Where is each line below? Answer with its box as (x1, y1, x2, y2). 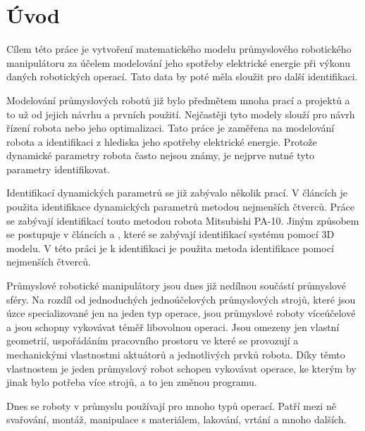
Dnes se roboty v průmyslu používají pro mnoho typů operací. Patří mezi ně (6, 398, 336, 413)
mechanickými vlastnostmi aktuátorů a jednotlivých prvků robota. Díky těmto (6, 347, 345, 361)
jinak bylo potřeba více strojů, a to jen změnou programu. (6, 375, 257, 389)
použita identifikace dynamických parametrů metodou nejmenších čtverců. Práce (6, 199, 354, 214)
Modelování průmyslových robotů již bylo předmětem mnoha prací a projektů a (6, 92, 350, 107)
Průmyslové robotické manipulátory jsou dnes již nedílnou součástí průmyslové (6, 278, 346, 293)
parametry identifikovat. (6, 161, 111, 176)
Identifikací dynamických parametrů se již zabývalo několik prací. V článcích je (6, 185, 347, 200)
